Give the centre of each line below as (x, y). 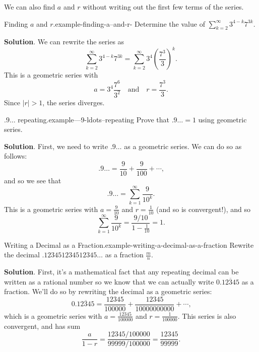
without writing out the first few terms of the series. (163, 7)
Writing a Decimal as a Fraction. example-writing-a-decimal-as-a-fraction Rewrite (129, 244)
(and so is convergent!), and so (204, 209)
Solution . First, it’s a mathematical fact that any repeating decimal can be (121, 272)
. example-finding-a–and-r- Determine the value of (129, 23)
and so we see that (33, 181)
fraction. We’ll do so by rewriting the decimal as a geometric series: (108, 291)
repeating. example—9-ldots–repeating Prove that (93, 119)
